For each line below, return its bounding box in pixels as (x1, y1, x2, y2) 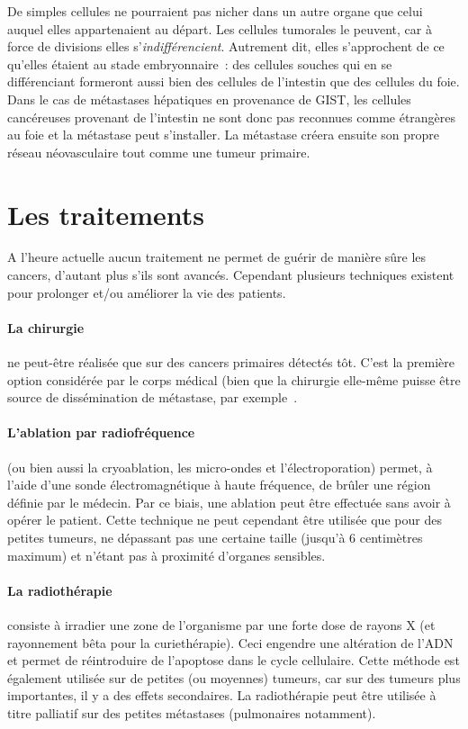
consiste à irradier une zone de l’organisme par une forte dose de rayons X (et (7, 615, 436, 634)
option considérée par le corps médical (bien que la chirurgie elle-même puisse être (7, 370, 461, 389)
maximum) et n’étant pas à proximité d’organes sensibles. (7, 545, 326, 564)
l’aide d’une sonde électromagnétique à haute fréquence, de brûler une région (7, 475, 431, 494)
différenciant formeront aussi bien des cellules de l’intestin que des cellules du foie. (7, 72, 460, 91)
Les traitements (7, 195, 205, 232)
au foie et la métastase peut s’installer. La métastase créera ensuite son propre (7, 125, 440, 144)
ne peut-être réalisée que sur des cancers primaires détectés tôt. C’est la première (7, 353, 454, 372)
